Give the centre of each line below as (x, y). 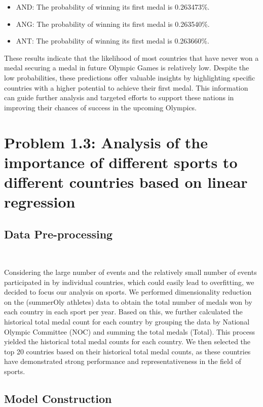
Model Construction (58, 398)
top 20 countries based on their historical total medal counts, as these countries (127, 351)
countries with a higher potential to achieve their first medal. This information (126, 87)
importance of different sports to (121, 162)
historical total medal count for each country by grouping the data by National (127, 322)
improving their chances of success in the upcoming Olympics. (101, 107)
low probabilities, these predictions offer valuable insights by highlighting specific (130, 77)
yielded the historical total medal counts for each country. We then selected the (127, 341)
